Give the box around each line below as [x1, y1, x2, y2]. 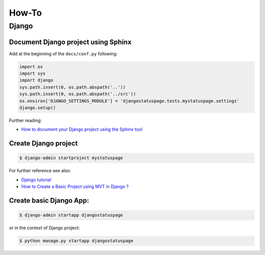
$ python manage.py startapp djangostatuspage [19, 238, 133, 244]
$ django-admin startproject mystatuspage [19, 155, 123, 161]
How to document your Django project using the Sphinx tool [21, 126, 142, 132]
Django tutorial [21, 177, 52, 183]
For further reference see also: [9, 168, 71, 174]
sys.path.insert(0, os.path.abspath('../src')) [19, 91, 136, 97]
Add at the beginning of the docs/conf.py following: [9, 50, 118, 56]
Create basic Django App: [9, 196, 89, 205]
